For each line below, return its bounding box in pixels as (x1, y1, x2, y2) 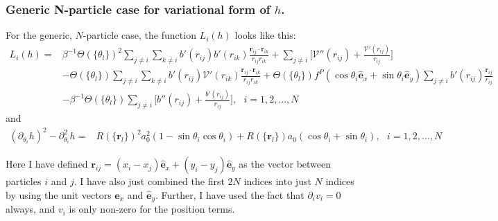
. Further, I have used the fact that (155, 187, 304, 202)
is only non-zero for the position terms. (69, 202, 235, 216)
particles (6, 174, 42, 188)
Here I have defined (6, 157, 88, 171)
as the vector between (239, 157, 332, 171)
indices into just (243, 174, 311, 188)
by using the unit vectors (6, 187, 112, 202)
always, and (6, 202, 55, 216)
